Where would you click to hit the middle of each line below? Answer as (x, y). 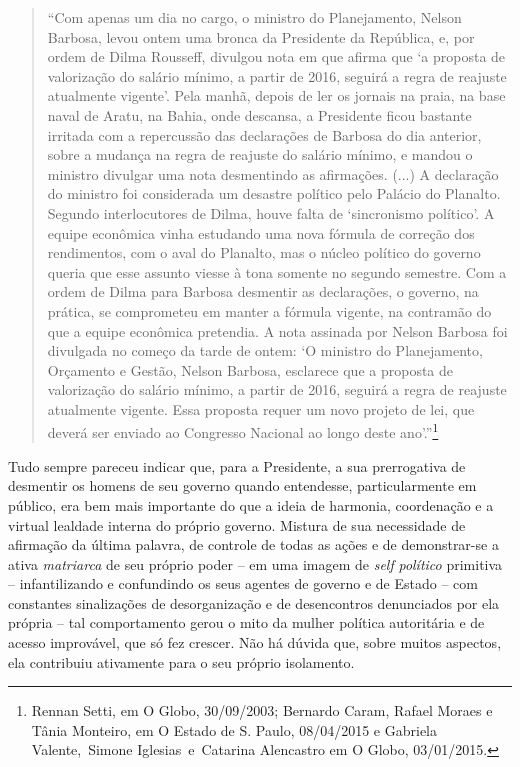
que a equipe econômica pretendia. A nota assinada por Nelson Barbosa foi (277, 330)
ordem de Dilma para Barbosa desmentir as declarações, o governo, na (263, 291)
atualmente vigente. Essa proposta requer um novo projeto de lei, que (261, 408)
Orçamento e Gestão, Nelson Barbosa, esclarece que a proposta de (250, 369)
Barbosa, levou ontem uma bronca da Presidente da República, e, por (261, 36)
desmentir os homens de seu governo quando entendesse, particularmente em (242, 485)
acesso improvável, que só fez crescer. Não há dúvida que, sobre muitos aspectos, (255, 642)
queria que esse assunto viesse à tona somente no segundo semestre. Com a (277, 271)
